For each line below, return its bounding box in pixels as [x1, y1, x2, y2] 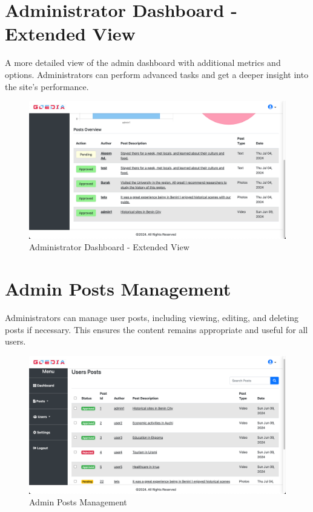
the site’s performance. [5, 80, 89, 92]
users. [5, 335, 26, 348]
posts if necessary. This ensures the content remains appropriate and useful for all [5, 323, 308, 335]
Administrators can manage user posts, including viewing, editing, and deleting [5, 311, 299, 324]
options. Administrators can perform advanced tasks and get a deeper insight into [5, 68, 309, 80]
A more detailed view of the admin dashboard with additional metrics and [5, 56, 281, 69]
